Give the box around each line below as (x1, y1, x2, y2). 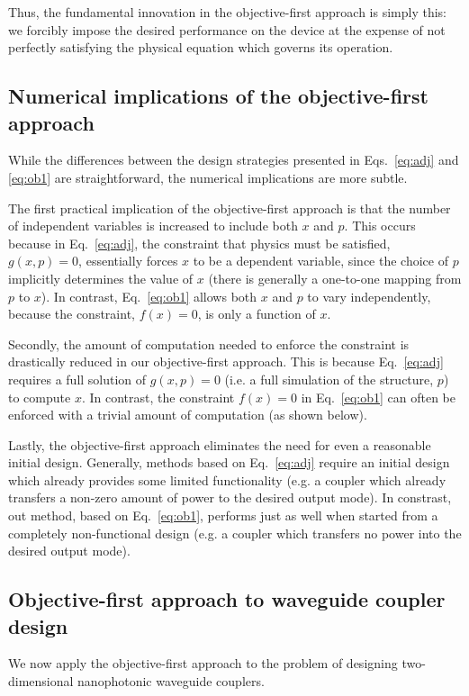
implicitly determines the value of (8, 268, 194, 287)
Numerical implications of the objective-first (8, 82, 428, 110)
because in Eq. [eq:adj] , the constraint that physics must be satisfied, (8, 233, 391, 252)
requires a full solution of (8, 369, 147, 388)
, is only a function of (197, 304, 316, 323)
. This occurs (344, 216, 416, 235)
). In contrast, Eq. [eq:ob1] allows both (41, 286, 257, 305)
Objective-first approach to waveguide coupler (8, 585, 446, 613)
